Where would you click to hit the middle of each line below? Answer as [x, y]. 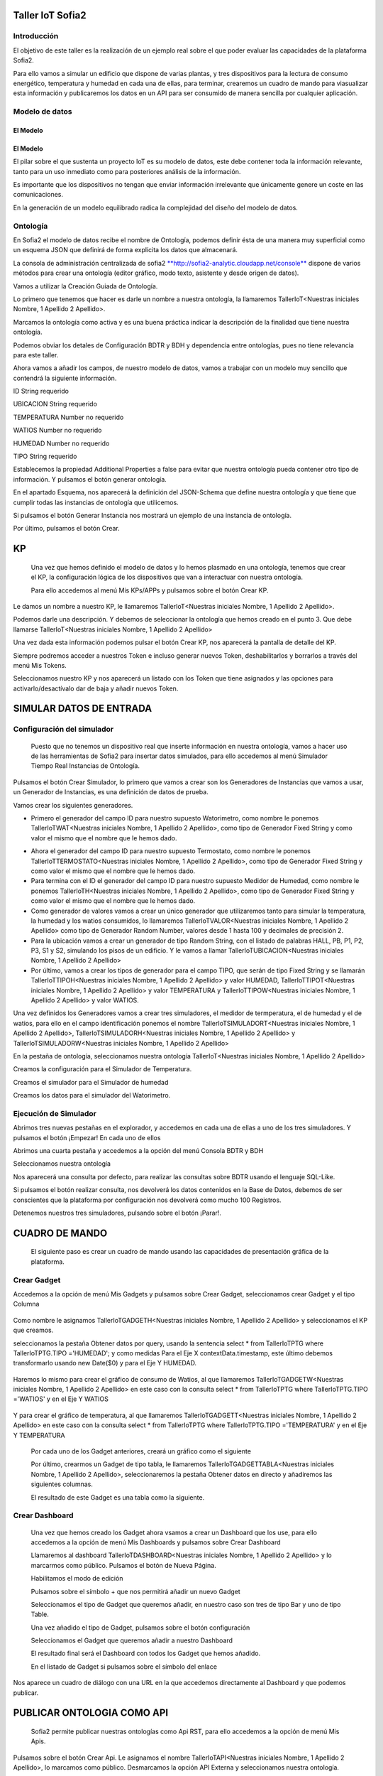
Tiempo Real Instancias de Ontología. [85, 766]
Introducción [36, 36]
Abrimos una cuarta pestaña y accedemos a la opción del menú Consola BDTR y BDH [138, 1151]
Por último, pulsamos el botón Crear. [66, 529]
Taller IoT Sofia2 [50, 15]
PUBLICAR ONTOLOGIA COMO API [91, 1713]
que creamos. [33, 1330]
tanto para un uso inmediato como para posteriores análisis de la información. [127, 171]
